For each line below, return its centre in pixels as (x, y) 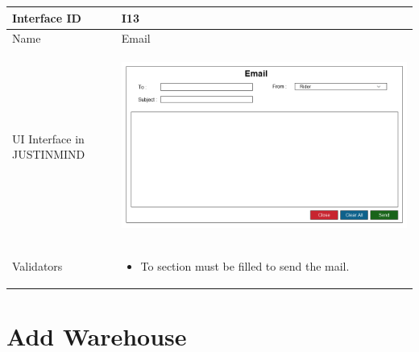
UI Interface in (48, 138)
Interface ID (47, 17)
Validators (37, 265)
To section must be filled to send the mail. (245, 265)
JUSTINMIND (49, 154)
